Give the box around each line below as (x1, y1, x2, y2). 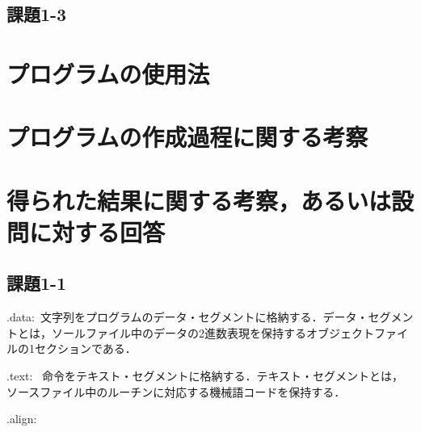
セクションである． (34, 340, 137, 357)
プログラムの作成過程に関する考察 (6, 120, 368, 153)
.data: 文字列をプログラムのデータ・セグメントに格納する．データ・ (6, 308, 368, 325)
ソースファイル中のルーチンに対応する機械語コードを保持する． (6, 383, 346, 400)
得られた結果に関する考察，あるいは (6, 183, 392, 216)
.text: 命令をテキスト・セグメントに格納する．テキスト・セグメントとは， (6, 367, 404, 384)
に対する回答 (29, 215, 166, 248)
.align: (6, 410, 37, 427)
